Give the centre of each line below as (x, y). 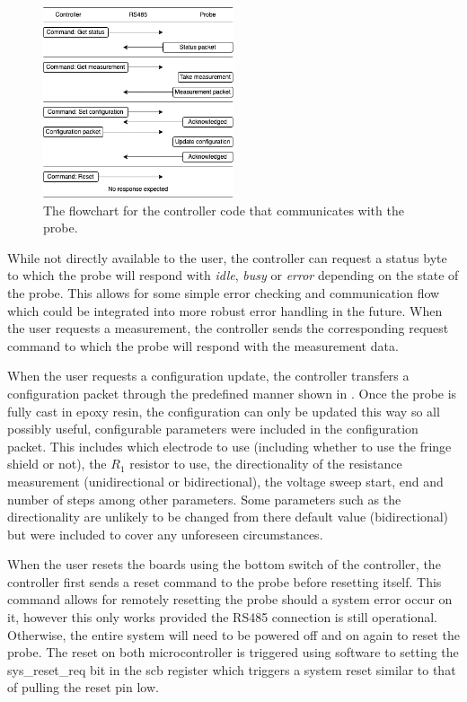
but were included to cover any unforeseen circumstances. (165, 534)
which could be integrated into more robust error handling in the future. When (225, 310)
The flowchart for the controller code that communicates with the (224, 210)
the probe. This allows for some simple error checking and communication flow (224, 292)
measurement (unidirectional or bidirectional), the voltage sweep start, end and (225, 481)
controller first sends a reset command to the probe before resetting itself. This (225, 581)
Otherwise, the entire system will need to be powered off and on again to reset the (234, 634)
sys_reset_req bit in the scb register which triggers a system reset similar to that (232, 669)
